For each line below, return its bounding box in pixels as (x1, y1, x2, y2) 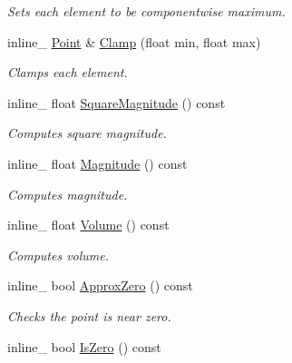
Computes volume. (7, 245, 110, 264)
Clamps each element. (7, 63, 128, 82)
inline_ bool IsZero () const (7, 337, 161, 356)
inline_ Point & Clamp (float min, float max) (7, 32, 261, 51)
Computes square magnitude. (7, 123, 167, 142)
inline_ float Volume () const (7, 215, 170, 234)
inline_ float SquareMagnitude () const (7, 93, 226, 112)
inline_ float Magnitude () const (7, 153, 188, 172)
